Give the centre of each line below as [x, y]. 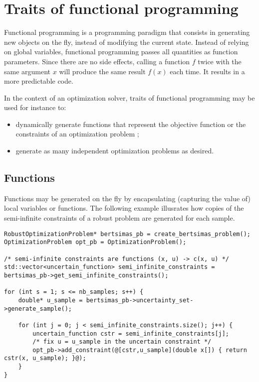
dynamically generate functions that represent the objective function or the [131, 124]
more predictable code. [39, 81]
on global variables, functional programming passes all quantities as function [121, 52]
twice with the [220, 61]
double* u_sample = [50, 300]
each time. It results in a [207, 71]
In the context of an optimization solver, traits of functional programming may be [129, 97]
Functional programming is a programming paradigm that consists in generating [127, 32]
